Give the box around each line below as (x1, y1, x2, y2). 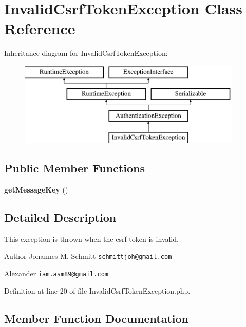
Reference (4, 18, 75, 39)
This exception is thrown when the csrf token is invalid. (4, 233, 179, 244)
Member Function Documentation (4, 310, 189, 326)
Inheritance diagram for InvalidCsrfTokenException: (4, 48, 168, 59)
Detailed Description (4, 209, 117, 225)
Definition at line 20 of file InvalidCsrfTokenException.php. (4, 285, 191, 296)
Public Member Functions (4, 160, 145, 176)
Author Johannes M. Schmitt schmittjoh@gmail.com (4, 251, 172, 261)
